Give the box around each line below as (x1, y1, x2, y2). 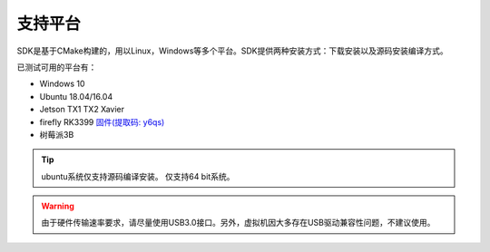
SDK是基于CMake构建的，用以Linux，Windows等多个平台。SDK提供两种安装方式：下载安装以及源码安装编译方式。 (16, 45, 448, 56)
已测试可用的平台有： (16, 62, 97, 73)
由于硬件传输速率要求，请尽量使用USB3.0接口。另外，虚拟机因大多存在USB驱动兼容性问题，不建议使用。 (41, 218, 436, 228)
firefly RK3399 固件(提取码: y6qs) (39, 116, 165, 127)
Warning (41, 200, 74, 212)
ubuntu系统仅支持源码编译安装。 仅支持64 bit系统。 (41, 170, 235, 181)
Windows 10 (39, 78, 85, 90)
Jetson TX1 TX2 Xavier (39, 104, 124, 115)
